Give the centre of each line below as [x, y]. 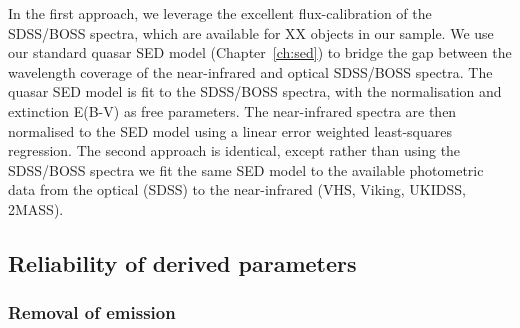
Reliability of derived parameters [182, 262]
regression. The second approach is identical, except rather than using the [234, 150]
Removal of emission [92, 312]
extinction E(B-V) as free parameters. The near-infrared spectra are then [232, 110]
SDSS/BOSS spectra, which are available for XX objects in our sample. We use [251, 32]
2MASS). [36, 208]
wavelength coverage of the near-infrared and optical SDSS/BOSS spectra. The [250, 71]
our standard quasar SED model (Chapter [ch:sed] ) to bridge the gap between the [260, 52]
